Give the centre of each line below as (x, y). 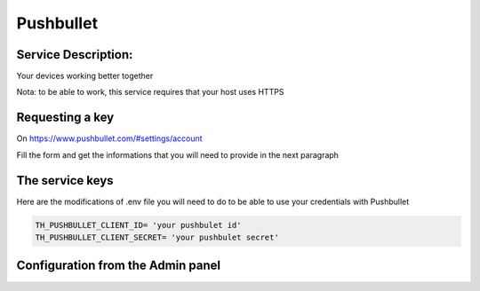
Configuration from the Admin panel (119, 266)
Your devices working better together (85, 76)
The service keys (65, 181)
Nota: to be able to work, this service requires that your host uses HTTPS (150, 92)
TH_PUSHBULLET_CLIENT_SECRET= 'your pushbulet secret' (157, 238)
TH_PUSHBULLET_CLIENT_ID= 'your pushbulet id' (138, 225)
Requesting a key (65, 118)
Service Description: (75, 55)
